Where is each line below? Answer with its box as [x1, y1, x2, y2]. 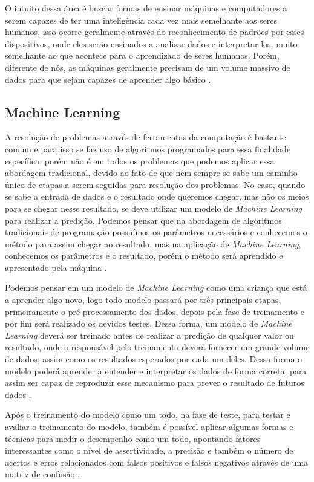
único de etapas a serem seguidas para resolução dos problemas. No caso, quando [5, 178, 306, 191]
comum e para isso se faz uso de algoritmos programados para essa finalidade [5, 142, 291, 155]
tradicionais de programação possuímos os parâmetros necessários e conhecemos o [5, 226, 307, 238]
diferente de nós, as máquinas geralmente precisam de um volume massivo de [5, 60, 290, 73]
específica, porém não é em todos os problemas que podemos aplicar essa [5, 154, 275, 167]
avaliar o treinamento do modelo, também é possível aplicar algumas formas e [5, 420, 293, 433]
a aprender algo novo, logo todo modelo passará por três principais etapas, [5, 293, 281, 306]
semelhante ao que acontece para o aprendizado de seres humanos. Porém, [5, 49, 280, 62]
